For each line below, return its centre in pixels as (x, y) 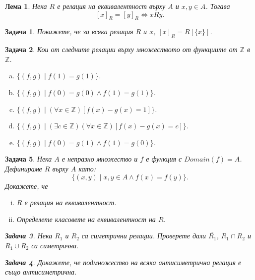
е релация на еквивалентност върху (111, 6)
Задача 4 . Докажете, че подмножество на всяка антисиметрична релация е (123, 262)
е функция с (164, 159)
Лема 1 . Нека (26, 6)
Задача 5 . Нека (29, 159)
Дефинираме (24, 168)
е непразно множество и (100, 159)
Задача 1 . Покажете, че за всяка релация (69, 31)
